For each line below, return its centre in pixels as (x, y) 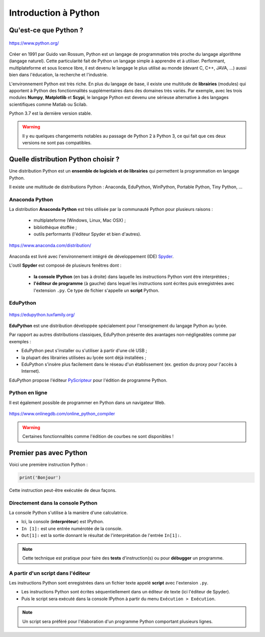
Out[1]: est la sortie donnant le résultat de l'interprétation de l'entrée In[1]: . (101, 535)
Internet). (31, 371)
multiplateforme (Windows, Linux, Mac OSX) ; (80, 220)
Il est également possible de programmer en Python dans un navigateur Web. (87, 403)
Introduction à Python (54, 13)
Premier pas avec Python (48, 453)
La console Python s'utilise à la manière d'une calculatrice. (68, 513)
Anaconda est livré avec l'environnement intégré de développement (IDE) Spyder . (91, 256)
